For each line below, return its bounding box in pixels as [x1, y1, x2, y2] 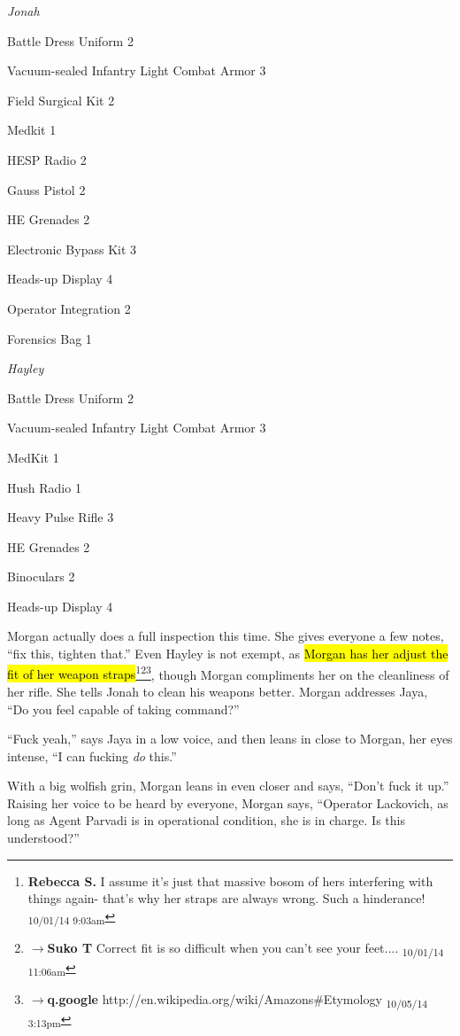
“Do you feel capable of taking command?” [7, 699, 240, 718]
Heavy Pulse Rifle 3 [7, 508, 114, 526]
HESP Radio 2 [7, 150, 87, 168]
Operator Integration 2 [7, 299, 131, 317]
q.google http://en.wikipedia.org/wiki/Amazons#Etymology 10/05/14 [47, 990, 428, 1011]
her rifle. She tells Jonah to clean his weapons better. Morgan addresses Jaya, [7, 682, 428, 700]
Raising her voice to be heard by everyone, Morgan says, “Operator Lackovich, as [7, 793, 448, 812]
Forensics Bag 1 [7, 329, 92, 347]
